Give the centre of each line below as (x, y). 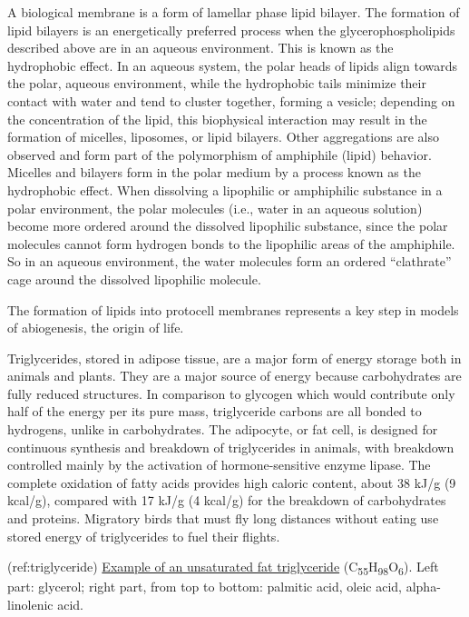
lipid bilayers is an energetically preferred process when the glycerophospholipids (231, 30)
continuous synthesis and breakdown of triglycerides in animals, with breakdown (231, 447)
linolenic (30, 604)
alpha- (423, 587)
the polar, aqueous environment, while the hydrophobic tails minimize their (217, 83)
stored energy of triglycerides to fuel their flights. (144, 536)
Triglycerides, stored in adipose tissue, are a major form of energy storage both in (234, 358)
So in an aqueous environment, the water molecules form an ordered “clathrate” (230, 261)
